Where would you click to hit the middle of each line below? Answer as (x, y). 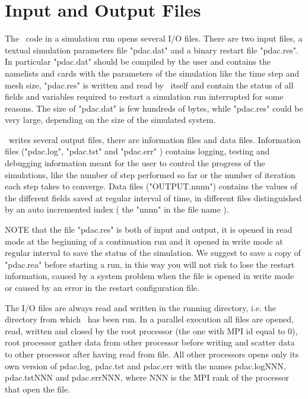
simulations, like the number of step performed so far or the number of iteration (150, 174)
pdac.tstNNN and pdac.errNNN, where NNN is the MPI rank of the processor (147, 377)
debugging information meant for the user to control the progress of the (135, 163)
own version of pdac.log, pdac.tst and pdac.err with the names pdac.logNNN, (145, 365)
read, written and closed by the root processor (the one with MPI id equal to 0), (151, 330)
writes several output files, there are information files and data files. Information (155, 139)
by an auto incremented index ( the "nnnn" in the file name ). (117, 209)
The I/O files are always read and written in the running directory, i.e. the (140, 307)
